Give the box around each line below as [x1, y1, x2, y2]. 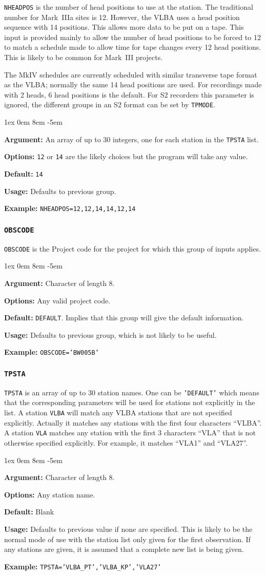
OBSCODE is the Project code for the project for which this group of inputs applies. [4, 243, 261, 254]
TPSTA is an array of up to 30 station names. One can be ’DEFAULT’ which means [4, 387, 259, 397]
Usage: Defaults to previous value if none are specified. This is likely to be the [4, 523, 253, 534]
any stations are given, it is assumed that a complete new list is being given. [4, 544, 244, 554]
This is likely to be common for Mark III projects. [4, 52, 163, 63]
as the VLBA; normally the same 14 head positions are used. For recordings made [4, 79, 262, 90]
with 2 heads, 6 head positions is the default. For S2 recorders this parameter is [4, 89, 254, 100]
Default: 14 [4, 168, 43, 179]
